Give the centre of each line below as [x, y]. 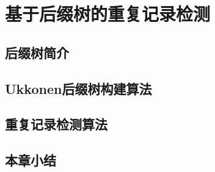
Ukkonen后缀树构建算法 [78, 88]
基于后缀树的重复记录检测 [108, 14]
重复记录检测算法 [56, 124]
